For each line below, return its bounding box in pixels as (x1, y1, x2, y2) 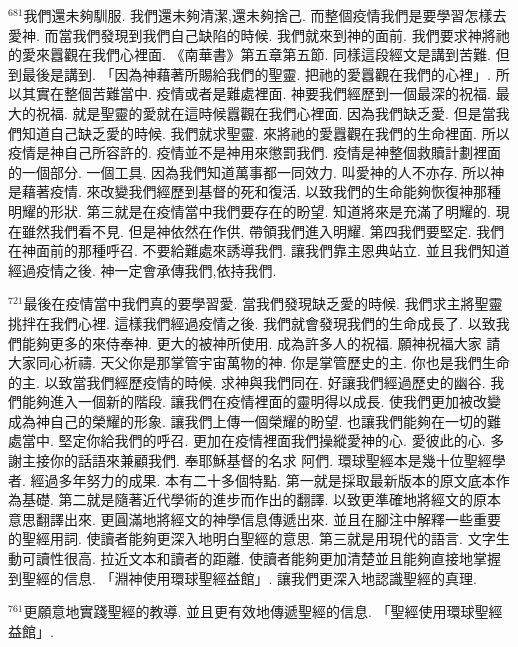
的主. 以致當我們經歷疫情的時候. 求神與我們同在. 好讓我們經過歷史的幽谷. (8, 371, 486, 392)
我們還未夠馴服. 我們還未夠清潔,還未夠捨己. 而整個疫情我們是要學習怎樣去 (23, 5, 507, 25)
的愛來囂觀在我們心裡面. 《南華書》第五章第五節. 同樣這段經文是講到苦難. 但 (8, 44, 510, 65)
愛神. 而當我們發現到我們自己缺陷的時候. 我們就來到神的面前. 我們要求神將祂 (8, 24, 510, 45)
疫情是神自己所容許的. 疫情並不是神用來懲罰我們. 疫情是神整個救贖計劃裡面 (8, 142, 502, 163)
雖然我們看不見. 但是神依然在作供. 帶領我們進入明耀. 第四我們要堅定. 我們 (21, 220, 505, 241)
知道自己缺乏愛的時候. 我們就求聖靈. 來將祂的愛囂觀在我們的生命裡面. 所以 (21, 122, 510, 143)
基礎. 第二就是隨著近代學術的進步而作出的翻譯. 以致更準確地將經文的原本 (21, 489, 502, 510)
